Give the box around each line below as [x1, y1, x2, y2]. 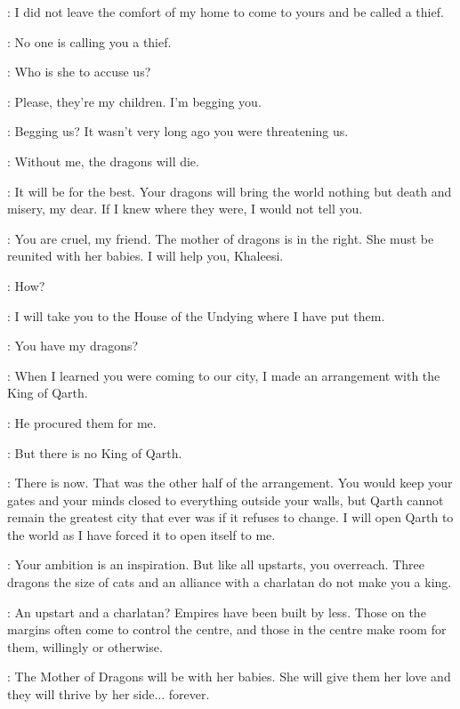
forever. [168, 685, 210, 704]
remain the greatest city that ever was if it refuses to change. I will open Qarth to [7, 508, 454, 527]
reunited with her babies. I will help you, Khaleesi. [7, 246, 284, 265]
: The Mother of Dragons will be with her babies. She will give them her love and [7, 667, 451, 686]
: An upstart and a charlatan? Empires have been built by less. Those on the [7, 602, 426, 621]
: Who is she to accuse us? [7, 62, 151, 81]
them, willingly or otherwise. [7, 637, 163, 656]
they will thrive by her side [7, 685, 155, 704]
